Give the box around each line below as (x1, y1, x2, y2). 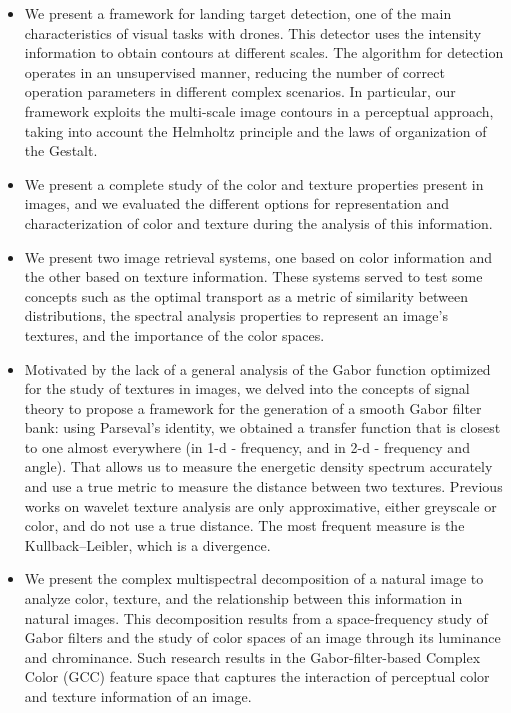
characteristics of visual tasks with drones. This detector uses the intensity (24, 22, 482, 43)
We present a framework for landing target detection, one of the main (24, 3, 452, 23)
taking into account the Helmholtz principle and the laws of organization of (24, 120, 487, 141)
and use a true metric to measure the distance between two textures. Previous (24, 476, 503, 497)
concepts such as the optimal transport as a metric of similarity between (24, 285, 468, 306)
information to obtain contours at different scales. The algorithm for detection (24, 42, 504, 63)
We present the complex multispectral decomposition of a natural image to (24, 568, 484, 589)
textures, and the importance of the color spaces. (24, 324, 325, 345)
